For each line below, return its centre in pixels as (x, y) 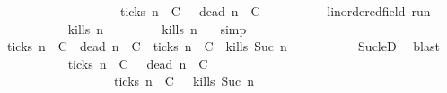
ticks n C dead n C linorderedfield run (275, 11)
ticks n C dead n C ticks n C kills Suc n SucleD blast (223, 46)
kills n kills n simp (157, 28)
